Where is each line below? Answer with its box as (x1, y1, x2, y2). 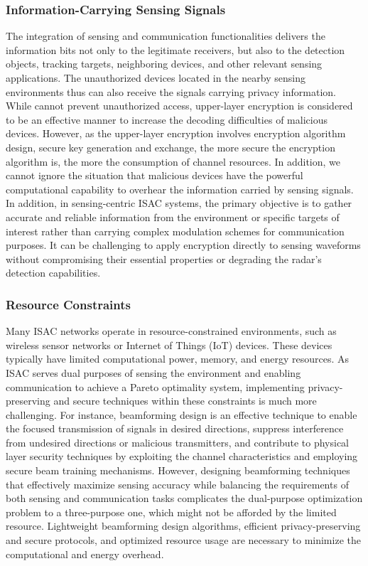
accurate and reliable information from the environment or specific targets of (6, 209, 340, 224)
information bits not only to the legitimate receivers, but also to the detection (6, 42, 345, 57)
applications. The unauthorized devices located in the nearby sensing (6, 70, 305, 85)
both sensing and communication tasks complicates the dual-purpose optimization (6, 491, 363, 506)
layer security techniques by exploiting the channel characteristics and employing (6, 449, 358, 464)
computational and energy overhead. (6, 546, 164, 561)
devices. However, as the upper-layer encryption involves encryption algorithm (6, 126, 346, 141)
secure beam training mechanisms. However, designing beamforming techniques (6, 463, 350, 478)
